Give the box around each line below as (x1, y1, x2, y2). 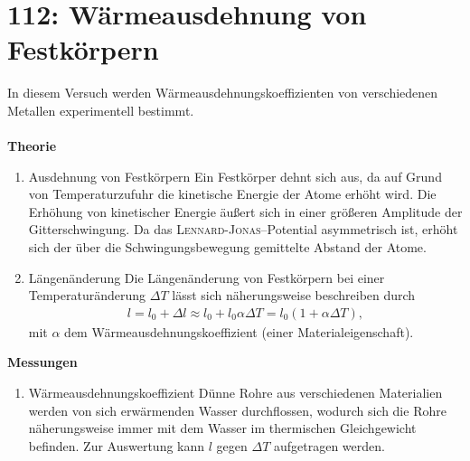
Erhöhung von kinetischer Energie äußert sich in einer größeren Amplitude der (28, 202, 463, 221)
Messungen (7, 353, 78, 372)
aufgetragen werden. (273, 436, 385, 455)
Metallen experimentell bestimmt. (7, 100, 194, 119)
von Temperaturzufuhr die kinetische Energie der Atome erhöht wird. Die (28, 184, 437, 203)
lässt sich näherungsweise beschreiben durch (172, 286, 416, 305)
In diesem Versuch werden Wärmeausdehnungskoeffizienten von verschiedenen (7, 83, 438, 102)
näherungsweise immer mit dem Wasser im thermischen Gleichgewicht (28, 419, 417, 437)
